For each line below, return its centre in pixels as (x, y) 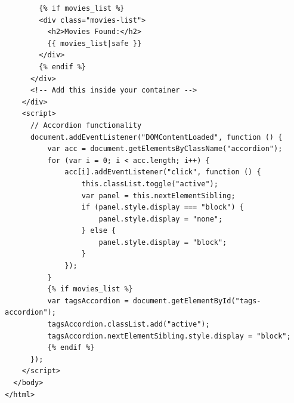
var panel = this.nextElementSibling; (158, 196)
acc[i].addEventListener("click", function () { (163, 172)
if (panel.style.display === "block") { (163, 207)
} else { (99, 231)
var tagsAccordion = (88, 301)
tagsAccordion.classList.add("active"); (129, 324)
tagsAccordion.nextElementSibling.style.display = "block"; (169, 336)
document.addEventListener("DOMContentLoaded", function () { (156, 137)
